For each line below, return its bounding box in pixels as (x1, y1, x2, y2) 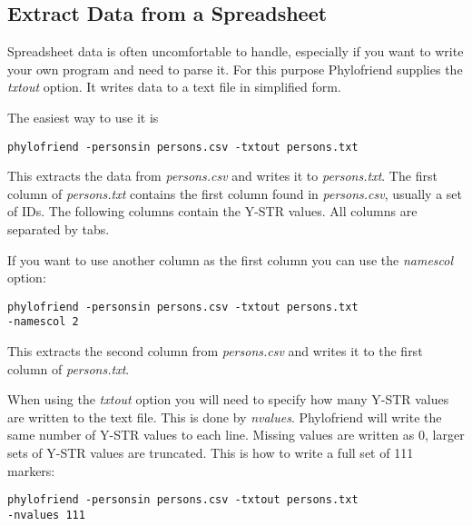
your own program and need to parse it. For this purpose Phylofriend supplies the (7, 59, 463, 78)
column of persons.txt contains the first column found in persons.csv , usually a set (7, 184, 463, 203)
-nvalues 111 (7, 508, 85, 521)
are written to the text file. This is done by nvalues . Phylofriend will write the (7, 407, 442, 426)
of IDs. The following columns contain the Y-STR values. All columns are (7, 202, 418, 221)
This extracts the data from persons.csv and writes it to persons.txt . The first (7, 166, 438, 185)
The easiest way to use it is (7, 107, 159, 126)
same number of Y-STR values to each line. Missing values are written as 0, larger (7, 425, 465, 444)
